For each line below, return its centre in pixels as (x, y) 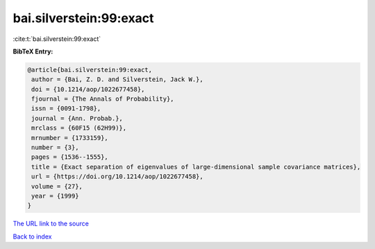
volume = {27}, (57, 186)
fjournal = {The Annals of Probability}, (103, 99)
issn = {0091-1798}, (66, 109)
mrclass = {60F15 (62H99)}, (79, 128)
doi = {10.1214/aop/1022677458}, (88, 89)
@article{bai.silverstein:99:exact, (90, 70)
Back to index (32, 237)
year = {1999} (55, 196)
